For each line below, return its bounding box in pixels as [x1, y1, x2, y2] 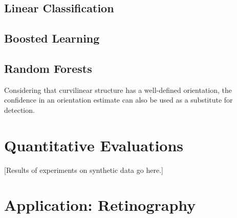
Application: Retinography [4, 194, 196, 215]
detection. [4, 104, 35, 115]
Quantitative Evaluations [4, 134, 184, 155]
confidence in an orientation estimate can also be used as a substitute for [4, 94, 233, 105]
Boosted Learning [4, 30, 100, 46]
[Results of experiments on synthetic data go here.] [4, 164, 163, 175]
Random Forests [4, 60, 92, 76]
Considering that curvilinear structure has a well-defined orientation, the [4, 84, 232, 95]
